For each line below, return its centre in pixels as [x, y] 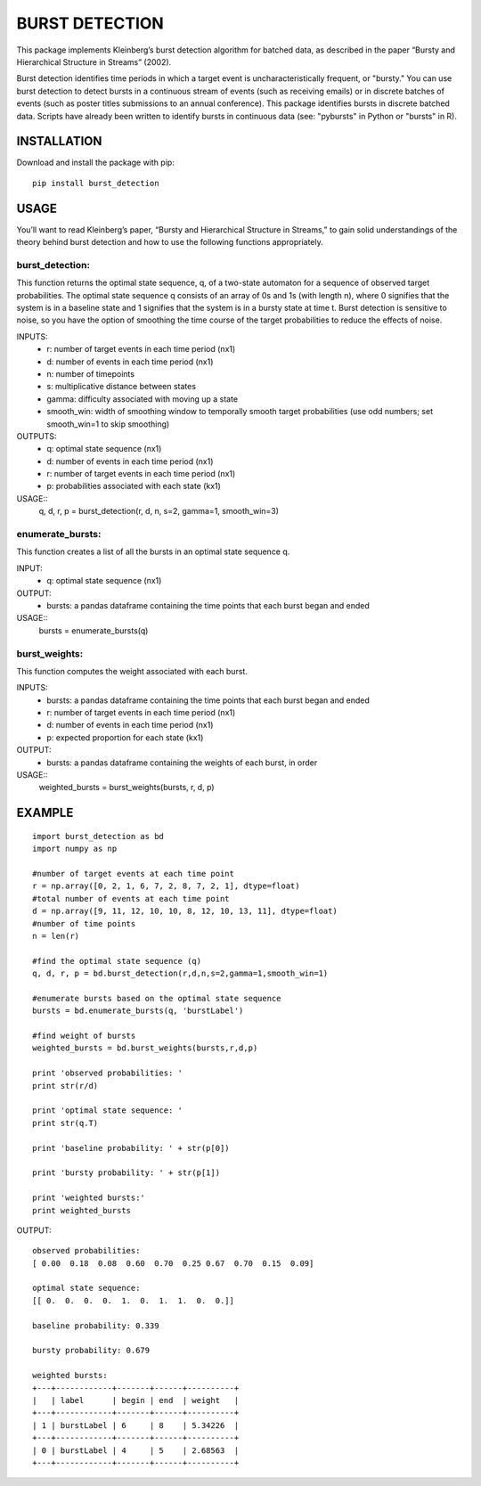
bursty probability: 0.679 [91, 1351]
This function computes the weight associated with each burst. [132, 671]
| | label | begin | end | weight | [136, 1400]
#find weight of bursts [84, 1036]
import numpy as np [75, 849]
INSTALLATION [59, 141]
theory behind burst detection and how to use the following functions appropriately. [170, 242]
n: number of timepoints [91, 373]
